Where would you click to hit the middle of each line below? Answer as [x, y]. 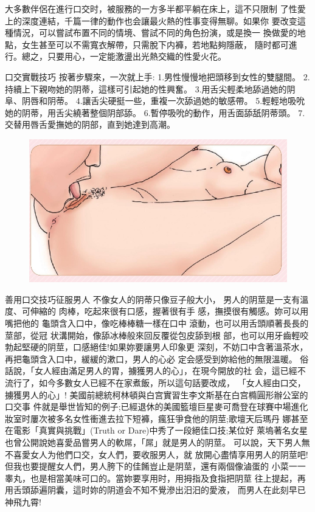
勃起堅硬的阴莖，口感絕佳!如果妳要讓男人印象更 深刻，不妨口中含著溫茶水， [157, 347]
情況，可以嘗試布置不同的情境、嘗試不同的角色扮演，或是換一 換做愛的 [155, 33]
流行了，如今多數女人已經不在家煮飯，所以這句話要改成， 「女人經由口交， [155, 382]
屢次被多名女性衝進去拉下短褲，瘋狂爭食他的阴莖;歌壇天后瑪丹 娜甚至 [169, 418]
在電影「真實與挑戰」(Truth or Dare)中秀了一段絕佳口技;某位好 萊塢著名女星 [157, 430]
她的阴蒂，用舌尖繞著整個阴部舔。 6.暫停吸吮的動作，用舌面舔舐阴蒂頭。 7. [155, 112]
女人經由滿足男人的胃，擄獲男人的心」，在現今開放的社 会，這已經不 [170, 371]
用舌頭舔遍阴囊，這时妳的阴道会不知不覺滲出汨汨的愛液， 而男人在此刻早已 [155, 490]
